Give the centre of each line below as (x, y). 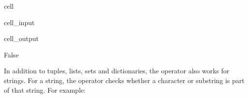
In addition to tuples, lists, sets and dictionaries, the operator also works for (117, 71)
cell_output (21, 38)
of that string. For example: (45, 90)
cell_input (19, 22)
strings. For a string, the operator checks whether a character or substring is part (124, 80)
